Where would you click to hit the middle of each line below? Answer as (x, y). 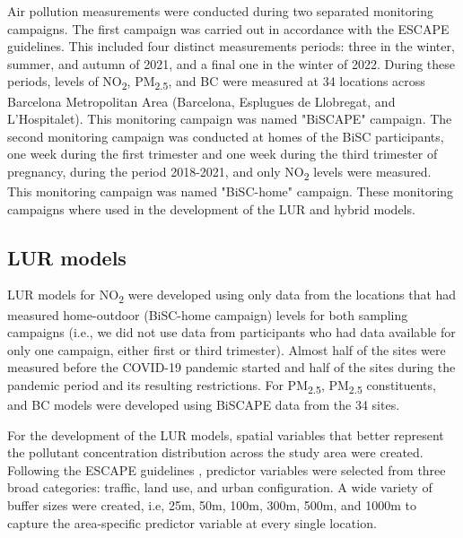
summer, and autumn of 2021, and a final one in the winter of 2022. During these (231, 63)
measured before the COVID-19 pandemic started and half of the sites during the (231, 367)
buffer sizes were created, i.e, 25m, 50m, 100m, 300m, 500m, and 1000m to (212, 504)
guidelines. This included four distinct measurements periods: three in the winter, (231, 46)
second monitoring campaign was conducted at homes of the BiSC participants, (226, 136)
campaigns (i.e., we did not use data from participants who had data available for (231, 332)
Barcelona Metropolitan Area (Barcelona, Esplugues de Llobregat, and (201, 101)
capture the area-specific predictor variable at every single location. (192, 522)
